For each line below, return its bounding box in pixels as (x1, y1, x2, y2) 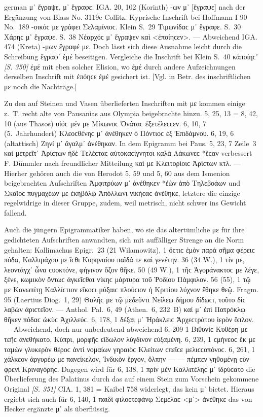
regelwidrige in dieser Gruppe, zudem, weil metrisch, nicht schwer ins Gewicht (4, 197, 246, 208)
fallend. (4, 207, 27, 218)
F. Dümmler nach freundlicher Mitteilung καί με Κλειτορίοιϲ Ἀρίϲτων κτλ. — (4, 157, 241, 168)
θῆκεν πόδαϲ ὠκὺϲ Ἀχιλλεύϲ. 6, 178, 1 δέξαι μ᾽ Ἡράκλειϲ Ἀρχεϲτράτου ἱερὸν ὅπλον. (4, 314, 254, 324)
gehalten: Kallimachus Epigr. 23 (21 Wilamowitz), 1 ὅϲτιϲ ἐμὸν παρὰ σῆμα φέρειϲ (4, 244, 255, 255)
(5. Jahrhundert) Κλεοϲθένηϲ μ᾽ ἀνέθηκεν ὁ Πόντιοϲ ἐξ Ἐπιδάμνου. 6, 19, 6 (4, 128, 234, 138)
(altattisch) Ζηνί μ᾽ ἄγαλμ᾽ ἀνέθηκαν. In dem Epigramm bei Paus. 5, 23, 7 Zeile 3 (4, 137, 256, 148)
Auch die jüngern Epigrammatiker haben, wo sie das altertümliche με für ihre (4, 224, 245, 235)
